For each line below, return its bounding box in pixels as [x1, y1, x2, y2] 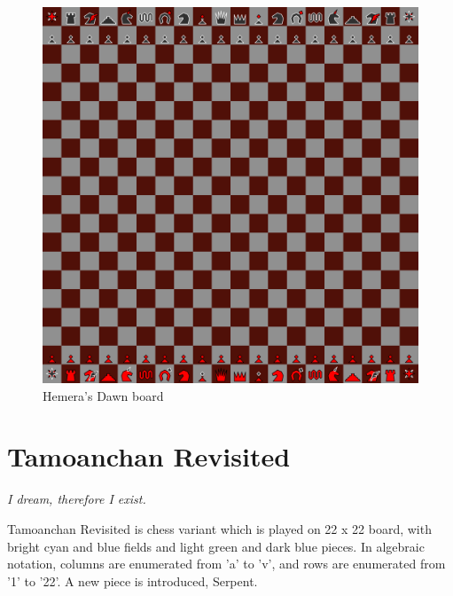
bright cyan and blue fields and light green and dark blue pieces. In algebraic [7, 537, 425, 555]
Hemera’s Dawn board [43, 386, 164, 404]
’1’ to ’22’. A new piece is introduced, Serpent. [7, 571, 258, 590]
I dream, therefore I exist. [7, 490, 146, 508]
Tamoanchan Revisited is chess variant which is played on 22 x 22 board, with [7, 519, 432, 537]
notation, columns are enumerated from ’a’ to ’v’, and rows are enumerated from [7, 554, 446, 573]
